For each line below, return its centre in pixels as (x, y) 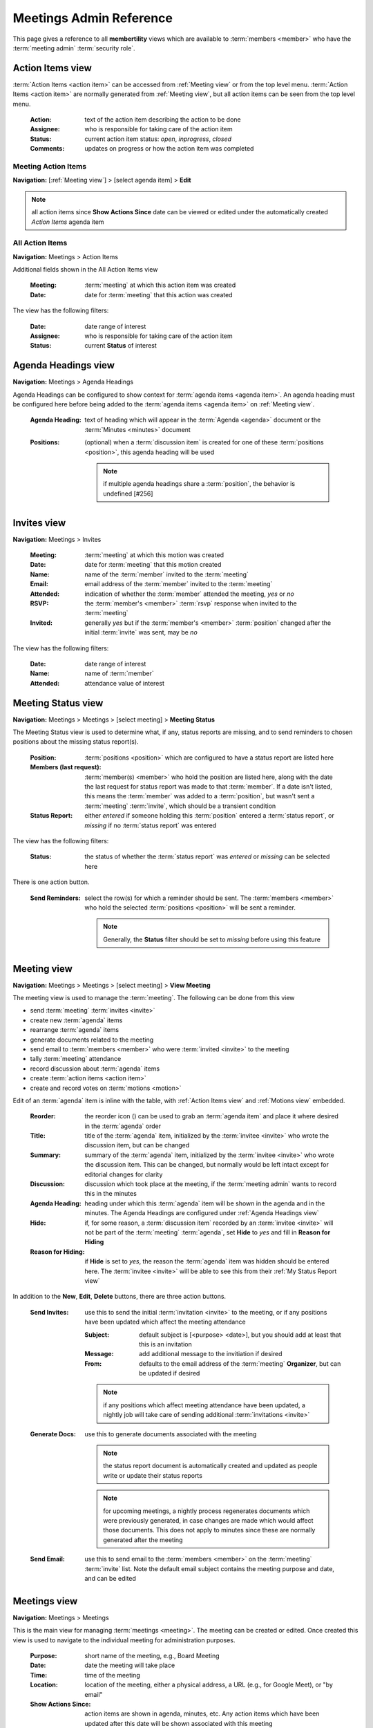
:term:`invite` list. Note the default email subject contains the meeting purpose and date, (210, 1568)
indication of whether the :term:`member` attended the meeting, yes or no (190, 594)
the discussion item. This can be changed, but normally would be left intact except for (207, 1165)
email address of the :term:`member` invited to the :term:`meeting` (179, 584)
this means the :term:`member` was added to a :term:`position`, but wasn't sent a (200, 796)
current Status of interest (121, 346)
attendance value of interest (125, 683)
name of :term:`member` (119, 673)
